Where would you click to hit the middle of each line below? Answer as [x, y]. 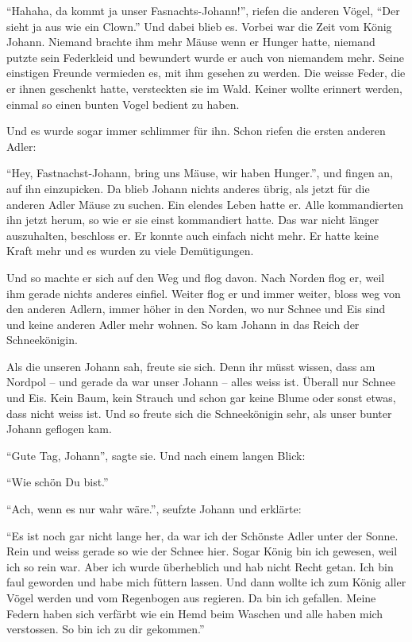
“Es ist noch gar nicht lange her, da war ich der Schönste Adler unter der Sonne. [202, 535]
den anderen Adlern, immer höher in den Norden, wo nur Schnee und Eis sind [196, 309]
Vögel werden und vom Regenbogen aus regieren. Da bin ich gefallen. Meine [191, 598]
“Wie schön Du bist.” [58, 482]
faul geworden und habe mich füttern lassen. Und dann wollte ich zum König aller [206, 582]
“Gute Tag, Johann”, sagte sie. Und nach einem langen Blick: [156, 455]
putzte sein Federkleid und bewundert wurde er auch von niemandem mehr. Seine [205, 57]
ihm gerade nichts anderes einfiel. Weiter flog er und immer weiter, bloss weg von [204, 293]
